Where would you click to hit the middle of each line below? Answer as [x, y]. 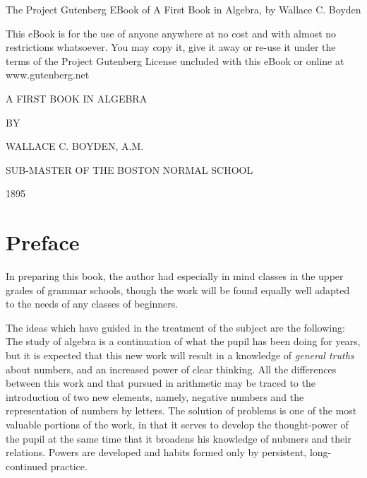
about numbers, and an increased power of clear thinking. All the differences [171, 369]
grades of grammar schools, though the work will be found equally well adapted [178, 290]
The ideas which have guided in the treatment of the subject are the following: [175, 327]
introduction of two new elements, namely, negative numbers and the [155, 396]
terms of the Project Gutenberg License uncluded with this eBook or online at [175, 60]
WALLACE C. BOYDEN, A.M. [75, 146]
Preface [43, 242]
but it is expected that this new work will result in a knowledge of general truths [180, 355]
